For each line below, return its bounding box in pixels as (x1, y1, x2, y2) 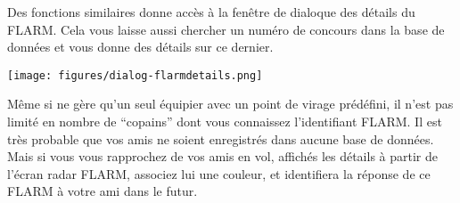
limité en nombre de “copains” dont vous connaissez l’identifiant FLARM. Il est (7, 112, 442, 131)
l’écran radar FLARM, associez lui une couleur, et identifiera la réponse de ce (7, 164, 431, 183)
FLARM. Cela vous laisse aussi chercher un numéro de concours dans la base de (7, 20, 445, 38)
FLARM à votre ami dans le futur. (7, 182, 198, 200)
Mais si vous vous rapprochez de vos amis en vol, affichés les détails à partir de (7, 147, 438, 166)
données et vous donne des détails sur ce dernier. (7, 37, 274, 56)
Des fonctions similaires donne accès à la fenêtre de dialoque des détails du (7, 3, 415, 20)
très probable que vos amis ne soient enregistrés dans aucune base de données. (7, 129, 434, 148)
